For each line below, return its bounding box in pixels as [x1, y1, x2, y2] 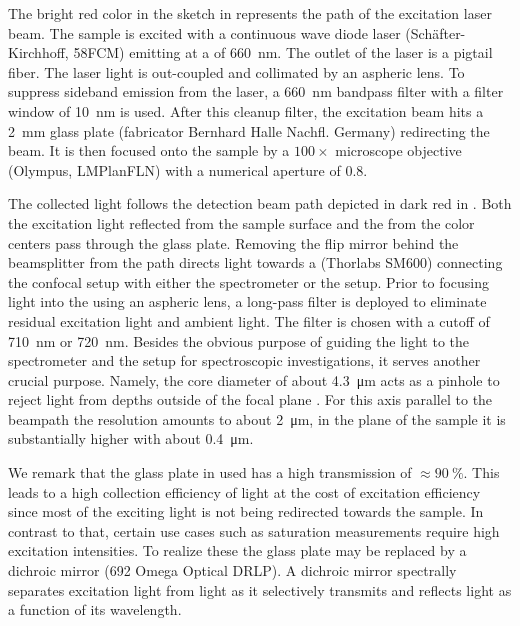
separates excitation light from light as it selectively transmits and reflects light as [8, 579, 512, 600]
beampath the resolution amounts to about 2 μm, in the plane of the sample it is [8, 408, 506, 429]
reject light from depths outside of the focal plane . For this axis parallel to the [8, 389, 493, 410]
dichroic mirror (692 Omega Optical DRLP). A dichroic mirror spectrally [8, 560, 457, 581]
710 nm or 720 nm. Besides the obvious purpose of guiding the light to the [8, 330, 470, 351]
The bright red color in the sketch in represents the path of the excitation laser [8, 3, 492, 23]
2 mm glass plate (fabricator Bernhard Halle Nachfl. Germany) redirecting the [8, 120, 490, 141]
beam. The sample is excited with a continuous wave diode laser [8, 22, 401, 43]
